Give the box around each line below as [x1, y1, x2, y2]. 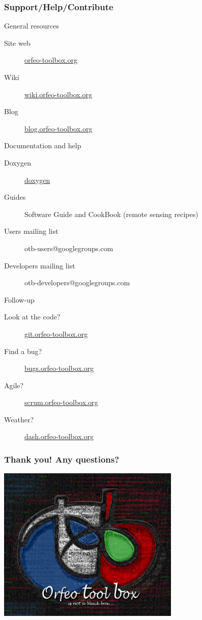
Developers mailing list [4, 260, 75, 271]
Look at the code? [4, 311, 61, 322]
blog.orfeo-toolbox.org [24, 123, 93, 133]
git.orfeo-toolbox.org [24, 328, 88, 339]
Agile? [4, 380, 24, 390]
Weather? [4, 414, 34, 424]
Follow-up [4, 294, 35, 305]
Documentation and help [4, 140, 81, 151]
